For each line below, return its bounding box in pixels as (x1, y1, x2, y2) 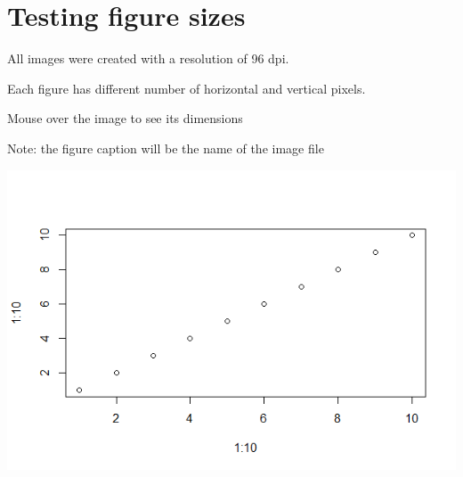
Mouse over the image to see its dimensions (7, 109, 243, 127)
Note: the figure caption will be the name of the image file (7, 138, 324, 157)
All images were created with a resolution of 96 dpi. (7, 49, 289, 68)
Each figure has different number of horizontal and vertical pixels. (7, 78, 366, 97)
